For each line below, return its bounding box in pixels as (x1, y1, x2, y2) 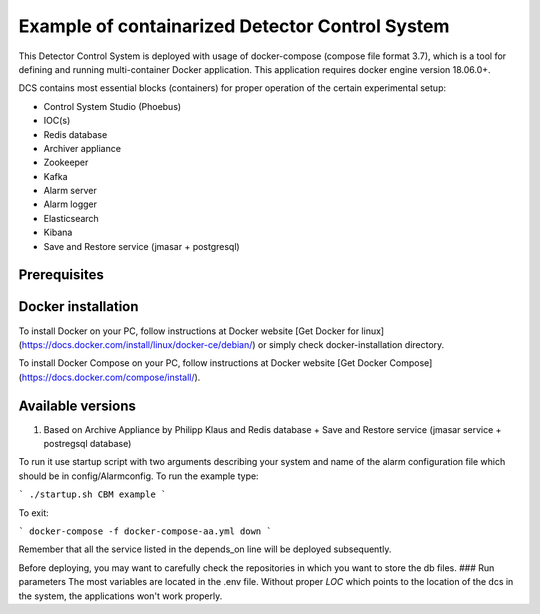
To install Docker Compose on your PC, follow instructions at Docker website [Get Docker (18, 357, 388, 369)
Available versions (18, 397, 137, 414)
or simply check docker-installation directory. (257, 338, 445, 350)
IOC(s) (43, 115, 71, 127)
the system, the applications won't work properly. (18, 590, 223, 602)
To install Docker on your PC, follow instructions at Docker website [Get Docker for (18, 325, 360, 337)
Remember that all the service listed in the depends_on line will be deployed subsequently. (18, 543, 392, 555)
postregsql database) (43, 438, 132, 450)
